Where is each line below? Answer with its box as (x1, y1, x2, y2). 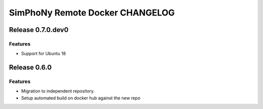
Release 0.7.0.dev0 (9, 26, 69, 34)
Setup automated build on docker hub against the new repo (21, 95, 141, 101)
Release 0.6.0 (9, 63, 52, 72)
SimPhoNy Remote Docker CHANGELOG (9, 7, 175, 18)
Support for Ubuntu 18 (21, 51, 66, 57)
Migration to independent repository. (21, 88, 95, 94)
